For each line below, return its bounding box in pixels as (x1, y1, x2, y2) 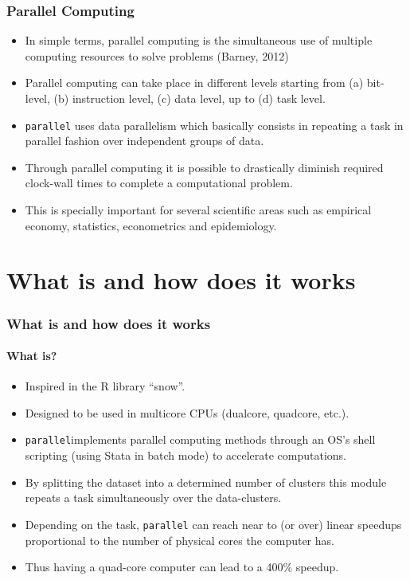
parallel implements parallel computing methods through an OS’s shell (25, 431, 376, 448)
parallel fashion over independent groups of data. (25, 132, 264, 149)
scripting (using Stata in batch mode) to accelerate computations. (25, 447, 346, 464)
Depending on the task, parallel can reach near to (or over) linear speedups (25, 515, 402, 532)
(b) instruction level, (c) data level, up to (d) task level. (53, 90, 326, 106)
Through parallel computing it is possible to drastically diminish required (25, 159, 384, 175)
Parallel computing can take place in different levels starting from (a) (25, 74, 364, 91)
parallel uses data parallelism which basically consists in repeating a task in (25, 116, 404, 133)
